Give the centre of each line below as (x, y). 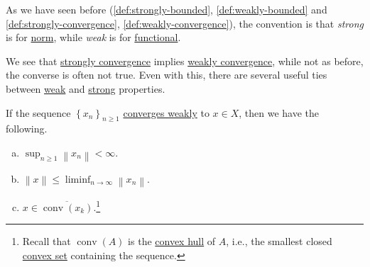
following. (27, 129)
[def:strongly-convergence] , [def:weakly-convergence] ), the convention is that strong (185, 23)
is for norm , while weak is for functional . (93, 37)
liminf (78, 180)
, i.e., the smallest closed (279, 241)
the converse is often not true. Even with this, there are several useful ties (167, 75)
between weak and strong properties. (86, 88)
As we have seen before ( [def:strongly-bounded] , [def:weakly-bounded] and (167, 9)
